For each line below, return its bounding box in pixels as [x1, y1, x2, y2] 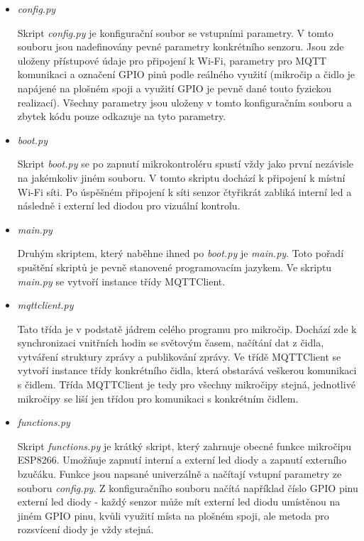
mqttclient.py [17, 297, 74, 312]
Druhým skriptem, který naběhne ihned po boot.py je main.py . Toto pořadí [17, 246, 344, 261]
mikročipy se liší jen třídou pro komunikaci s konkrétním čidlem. [17, 390, 299, 405]
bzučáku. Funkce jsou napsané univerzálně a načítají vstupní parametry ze [17, 466, 342, 481]
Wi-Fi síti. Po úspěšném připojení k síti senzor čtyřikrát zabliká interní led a [17, 184, 352, 199]
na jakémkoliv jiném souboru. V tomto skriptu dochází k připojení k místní [17, 170, 346, 185]
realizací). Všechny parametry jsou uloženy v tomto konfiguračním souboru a [17, 94, 352, 109]
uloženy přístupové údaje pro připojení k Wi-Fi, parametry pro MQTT [17, 53, 327, 67]
